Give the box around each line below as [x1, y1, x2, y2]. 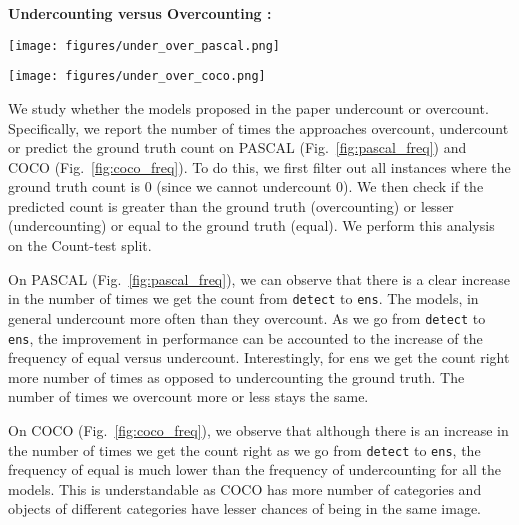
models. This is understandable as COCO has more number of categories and [8, 478, 482, 499]
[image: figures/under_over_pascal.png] [8, 38, 281, 53]
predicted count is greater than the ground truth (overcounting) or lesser [8, 195, 454, 216]
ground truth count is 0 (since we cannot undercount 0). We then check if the [8, 176, 484, 197]
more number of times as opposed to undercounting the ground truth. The [8, 366, 465, 387]
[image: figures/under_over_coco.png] [8, 69, 266, 84]
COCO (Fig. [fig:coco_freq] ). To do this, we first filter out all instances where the [8, 156, 511, 177]
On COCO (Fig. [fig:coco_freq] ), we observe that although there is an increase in [8, 420, 509, 440]
